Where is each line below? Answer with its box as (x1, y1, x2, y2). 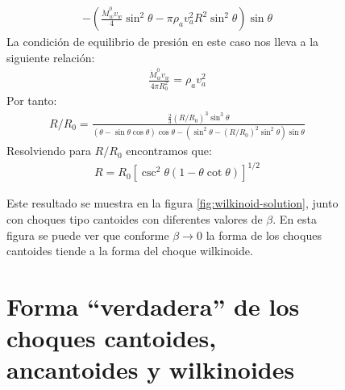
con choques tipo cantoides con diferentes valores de (6, 210, 263, 227)
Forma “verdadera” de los (6, 289, 300, 322)
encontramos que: (126, 142, 212, 159)
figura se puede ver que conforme (6, 226, 169, 243)
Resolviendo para (6, 142, 91, 159)
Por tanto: (6, 92, 57, 109)
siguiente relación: (6, 48, 95, 65)
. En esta (272, 210, 318, 227)
